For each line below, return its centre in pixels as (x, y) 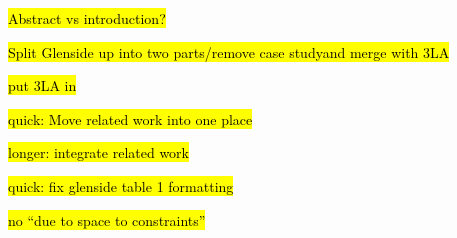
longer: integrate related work (98, 152)
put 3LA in (42, 85)
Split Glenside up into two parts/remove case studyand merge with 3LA (229, 51)
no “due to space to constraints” (107, 219)
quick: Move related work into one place (130, 118)
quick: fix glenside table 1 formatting (121, 185)
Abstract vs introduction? (87, 18)
